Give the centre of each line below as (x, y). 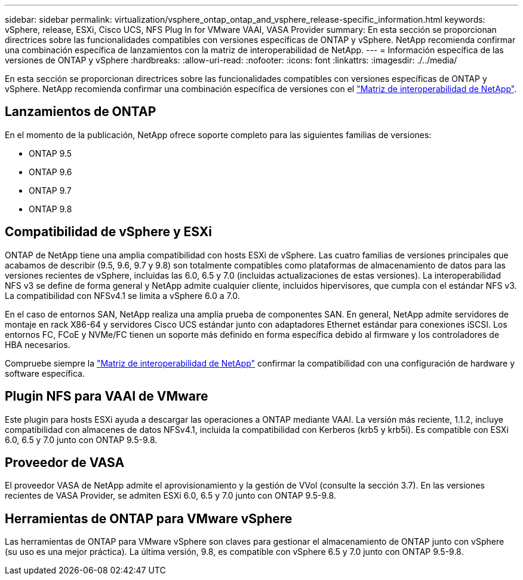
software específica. (45, 373)
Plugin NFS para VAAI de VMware (107, 396)
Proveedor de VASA (65, 462)
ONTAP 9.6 (50, 172)
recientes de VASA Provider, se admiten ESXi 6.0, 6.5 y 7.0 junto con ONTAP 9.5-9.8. (170, 496)
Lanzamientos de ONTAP (81, 112)
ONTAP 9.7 (50, 190)
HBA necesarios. (38, 344)
